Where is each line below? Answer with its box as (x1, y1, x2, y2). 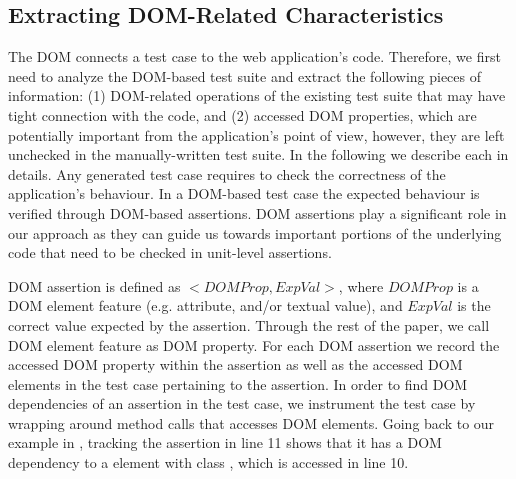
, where (338, 275, 384, 296)
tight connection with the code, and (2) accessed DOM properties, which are (8, 104, 477, 125)
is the (457, 295, 491, 316)
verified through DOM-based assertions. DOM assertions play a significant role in (8, 202, 507, 223)
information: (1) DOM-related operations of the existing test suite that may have (8, 85, 506, 106)
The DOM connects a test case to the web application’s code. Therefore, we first (8, 46, 501, 67)
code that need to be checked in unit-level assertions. (8, 242, 332, 263)
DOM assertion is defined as (8, 275, 181, 296)
